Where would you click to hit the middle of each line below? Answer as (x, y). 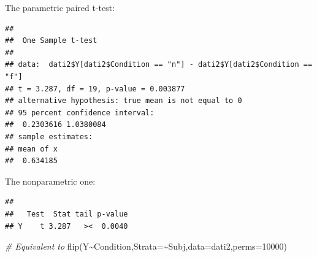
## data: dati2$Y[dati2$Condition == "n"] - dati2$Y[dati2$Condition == (159, 65)
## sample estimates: (49, 136)
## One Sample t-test (51, 41)
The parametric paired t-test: (60, 7)
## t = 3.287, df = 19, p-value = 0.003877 (95, 89)
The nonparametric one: (50, 181)
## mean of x (31, 149)
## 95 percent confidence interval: (80, 113)
